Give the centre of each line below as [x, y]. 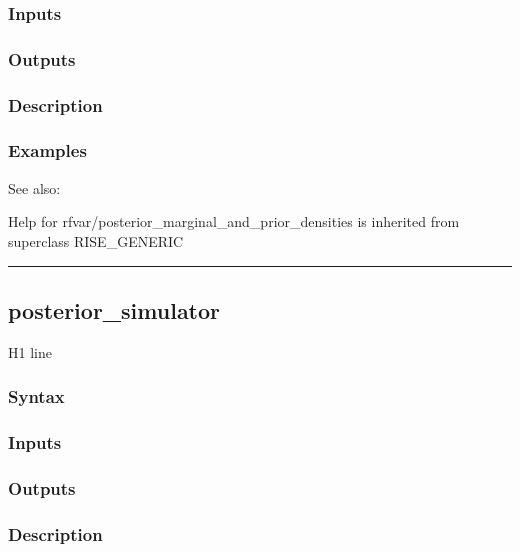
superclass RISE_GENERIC [96, 240]
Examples [47, 150]
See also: [34, 187]
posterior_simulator [114, 309]
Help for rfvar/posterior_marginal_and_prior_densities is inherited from [234, 221]
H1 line [30, 351]
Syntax [36, 396]
